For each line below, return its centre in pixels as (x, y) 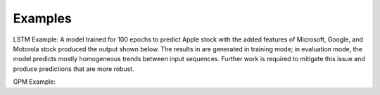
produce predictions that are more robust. (74, 69)
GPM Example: (34, 82)
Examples (42, 18)
